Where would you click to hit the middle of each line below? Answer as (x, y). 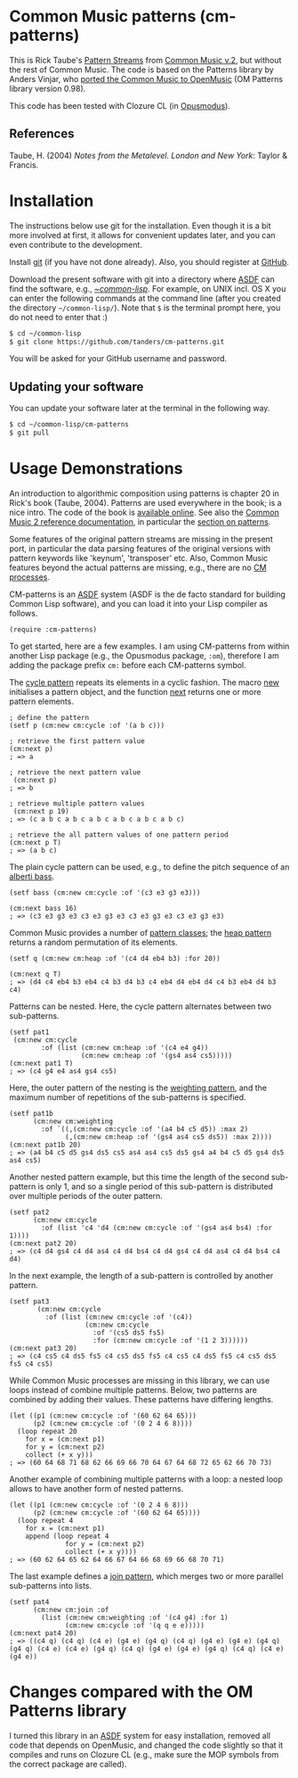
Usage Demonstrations (96, 469)
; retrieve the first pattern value (77, 741)
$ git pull (29, 433)
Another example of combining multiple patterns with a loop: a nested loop (146, 1479)
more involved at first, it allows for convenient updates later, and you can (142, 235)
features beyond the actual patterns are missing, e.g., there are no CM (138, 567)
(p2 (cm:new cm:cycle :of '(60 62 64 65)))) (117, 1513)
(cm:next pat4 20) (43, 1633)
